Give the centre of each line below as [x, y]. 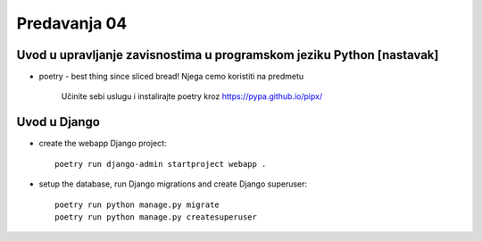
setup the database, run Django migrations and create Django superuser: [173, 184]
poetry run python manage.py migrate [137, 204]
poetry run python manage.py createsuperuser [156, 217]
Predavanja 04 [72, 23]
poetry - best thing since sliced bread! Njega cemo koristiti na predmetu [171, 77]
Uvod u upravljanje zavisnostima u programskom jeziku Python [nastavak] [228, 55]
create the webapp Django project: [103, 144]
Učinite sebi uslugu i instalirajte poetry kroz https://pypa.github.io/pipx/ [192, 96]
